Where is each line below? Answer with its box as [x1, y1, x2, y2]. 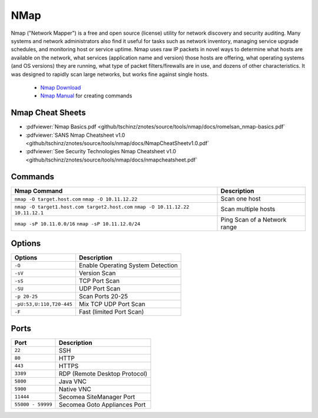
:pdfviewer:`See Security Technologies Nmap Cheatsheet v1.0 [25, 148, 177, 155]
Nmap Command [14, 186, 63, 195]
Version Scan [78, 269, 116, 277]
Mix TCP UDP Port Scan [78, 300, 145, 308]
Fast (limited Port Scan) [78, 308, 144, 316]
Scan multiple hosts [220, 205, 276, 213]
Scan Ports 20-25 [78, 292, 128, 301]
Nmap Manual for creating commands [40, 92, 132, 100]
